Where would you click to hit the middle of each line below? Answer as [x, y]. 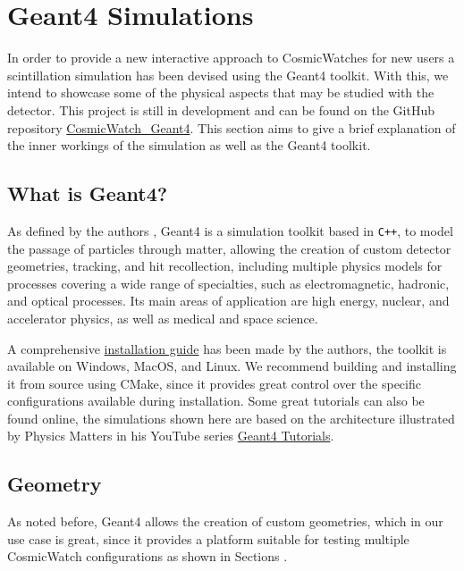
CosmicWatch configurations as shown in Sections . [148, 556]
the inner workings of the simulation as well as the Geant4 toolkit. [189, 145]
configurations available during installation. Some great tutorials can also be [216, 401]
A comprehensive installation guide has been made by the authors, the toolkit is [227, 348]
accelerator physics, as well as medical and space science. [163, 318]
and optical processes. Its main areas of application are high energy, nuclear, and [228, 301]
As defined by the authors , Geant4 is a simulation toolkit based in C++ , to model [230, 230]
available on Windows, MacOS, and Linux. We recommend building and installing [232, 366]
